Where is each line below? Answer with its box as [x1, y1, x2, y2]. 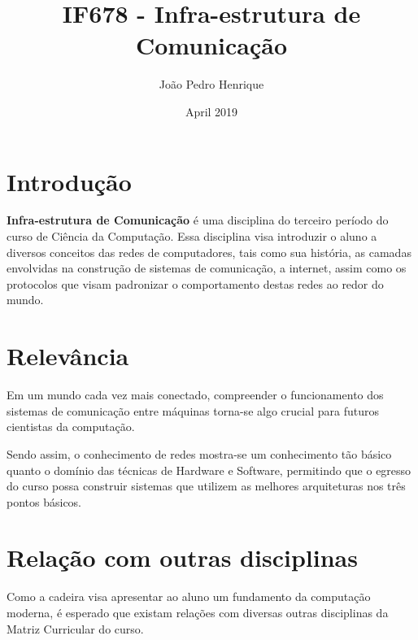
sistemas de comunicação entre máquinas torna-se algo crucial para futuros [7, 402, 379, 419]
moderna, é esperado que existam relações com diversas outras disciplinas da [7, 604, 389, 620]
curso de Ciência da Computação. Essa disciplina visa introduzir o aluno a [7, 228, 377, 245]
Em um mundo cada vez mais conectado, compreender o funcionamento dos [7, 386, 384, 403]
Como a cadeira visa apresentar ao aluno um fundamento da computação [7, 588, 371, 605]
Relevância [7, 339, 129, 372]
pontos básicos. [7, 493, 82, 510]
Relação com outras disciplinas [7, 541, 358, 574]
